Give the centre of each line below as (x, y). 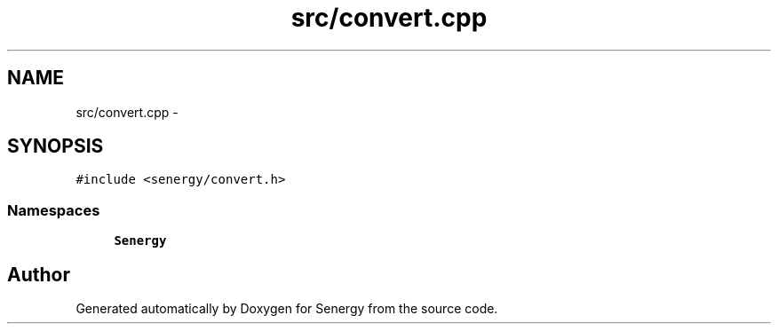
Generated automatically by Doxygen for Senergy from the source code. (287, 309)
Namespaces (54, 210)
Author (39, 274)
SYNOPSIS (56, 146)
